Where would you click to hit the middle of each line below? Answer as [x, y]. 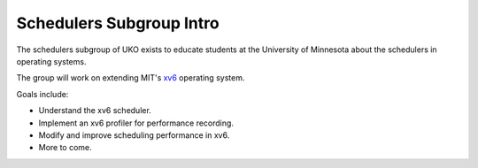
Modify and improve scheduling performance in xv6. [134, 135]
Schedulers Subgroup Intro [118, 23]
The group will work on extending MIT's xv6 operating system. [131, 78]
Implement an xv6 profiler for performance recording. [136, 123]
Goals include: [42, 94]
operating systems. [51, 61]
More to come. [65, 148]
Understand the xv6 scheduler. [95, 111]
